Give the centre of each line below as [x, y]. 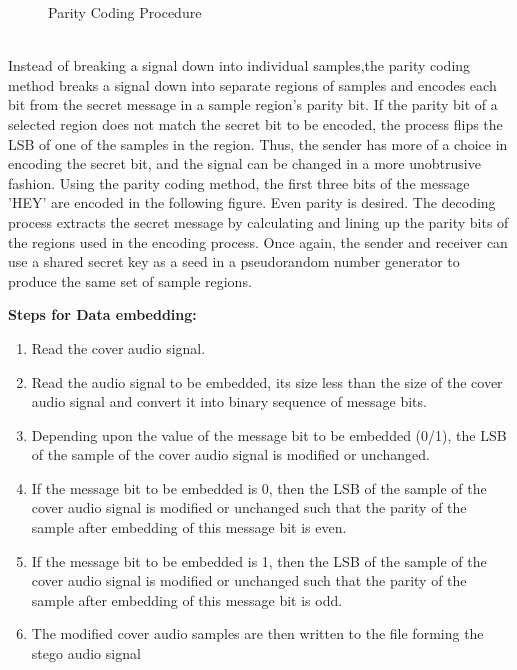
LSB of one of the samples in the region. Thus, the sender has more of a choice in [258, 143]
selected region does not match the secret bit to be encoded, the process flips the [255, 123]
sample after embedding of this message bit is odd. [187, 599]
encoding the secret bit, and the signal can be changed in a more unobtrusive [244, 163]
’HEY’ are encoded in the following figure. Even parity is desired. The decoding [252, 202]
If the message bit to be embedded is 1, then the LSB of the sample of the [259, 560]
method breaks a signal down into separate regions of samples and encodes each [252, 84]
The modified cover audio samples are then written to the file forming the [257, 633]
